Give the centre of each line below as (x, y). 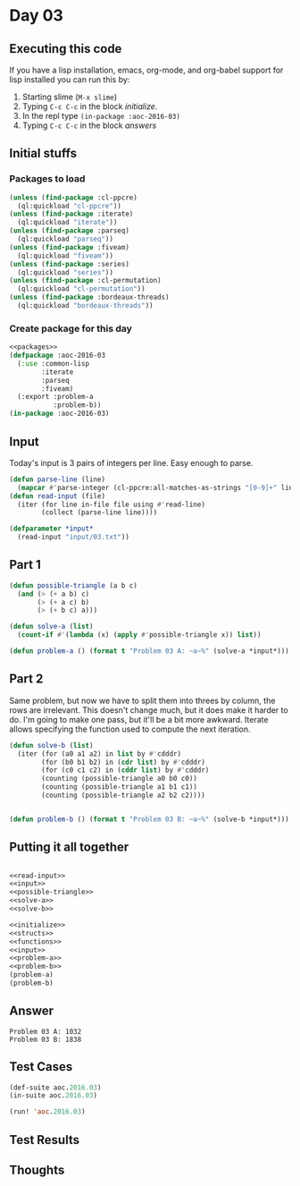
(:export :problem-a (55, 397)
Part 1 (25, 565)
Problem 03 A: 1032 (46, 1031)
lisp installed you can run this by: (70, 80)
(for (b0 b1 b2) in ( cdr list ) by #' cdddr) (123, 762)
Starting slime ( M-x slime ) (70, 97)
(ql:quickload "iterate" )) (67, 223)
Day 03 (37, 16)
